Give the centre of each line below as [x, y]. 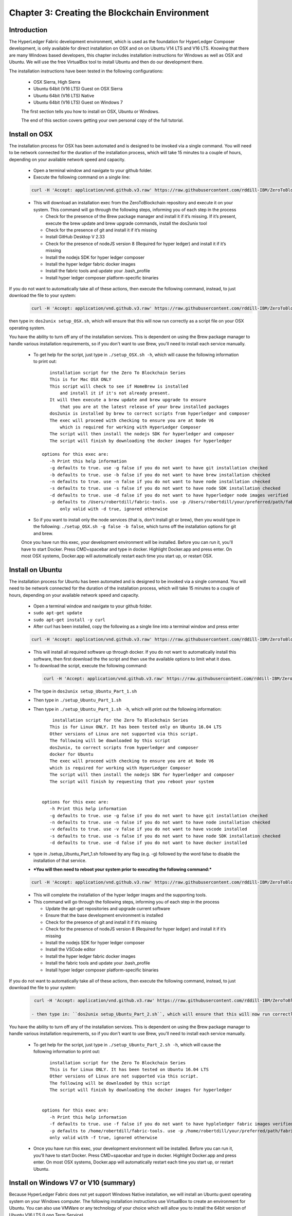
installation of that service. [60, 860]
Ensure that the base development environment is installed [104, 915]
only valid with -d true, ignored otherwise [114, 509]
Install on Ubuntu [36, 570]
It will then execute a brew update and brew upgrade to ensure [128, 400]
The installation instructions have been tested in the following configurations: [86, 71]
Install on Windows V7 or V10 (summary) [72, 1183]
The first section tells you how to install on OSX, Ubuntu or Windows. [90, 111]
